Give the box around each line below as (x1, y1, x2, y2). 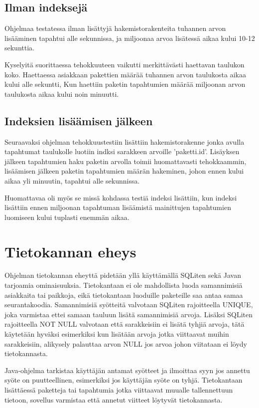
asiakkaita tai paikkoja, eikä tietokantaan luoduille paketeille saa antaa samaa (4, 289, 243, 300)
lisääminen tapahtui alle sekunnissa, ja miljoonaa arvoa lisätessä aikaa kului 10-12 (4, 32, 255, 43)
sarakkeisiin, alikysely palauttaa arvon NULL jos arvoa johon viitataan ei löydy (4, 338, 247, 349)
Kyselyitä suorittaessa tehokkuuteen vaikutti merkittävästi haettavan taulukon (4, 59, 245, 69)
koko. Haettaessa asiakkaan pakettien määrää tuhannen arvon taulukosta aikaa (4, 69, 246, 79)
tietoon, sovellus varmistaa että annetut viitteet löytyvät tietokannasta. (4, 394, 223, 405)
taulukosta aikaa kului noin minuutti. (4, 88, 119, 99)
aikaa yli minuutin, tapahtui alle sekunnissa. (4, 175, 140, 186)
